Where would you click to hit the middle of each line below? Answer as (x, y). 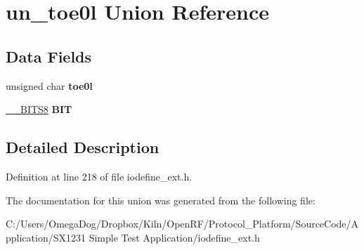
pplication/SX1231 (46, 237)
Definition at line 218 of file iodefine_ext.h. (99, 176)
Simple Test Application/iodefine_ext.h (174, 237)
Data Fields (49, 56)
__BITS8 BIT (39, 109)
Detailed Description (83, 147)
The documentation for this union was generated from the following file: (161, 200)
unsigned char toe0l (49, 85)
